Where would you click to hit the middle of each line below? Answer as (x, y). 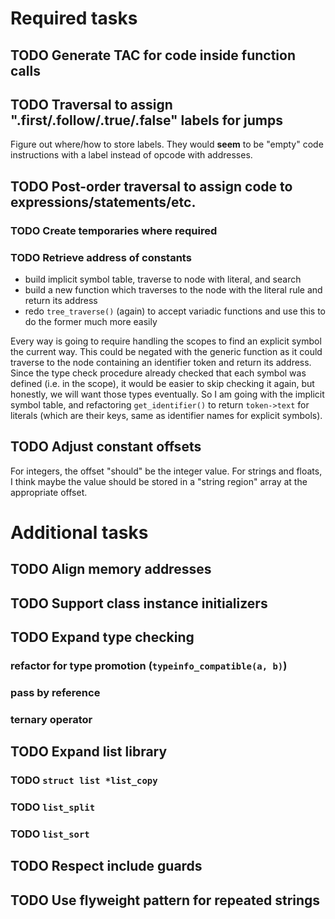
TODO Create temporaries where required (114, 230)
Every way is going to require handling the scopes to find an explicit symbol (166, 341)
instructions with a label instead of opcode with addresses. (131, 155)
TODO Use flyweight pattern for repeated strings (165, 900)
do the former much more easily (91, 321)
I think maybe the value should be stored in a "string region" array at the (159, 481)
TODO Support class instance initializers (139, 603)
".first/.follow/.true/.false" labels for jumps (146, 120)
